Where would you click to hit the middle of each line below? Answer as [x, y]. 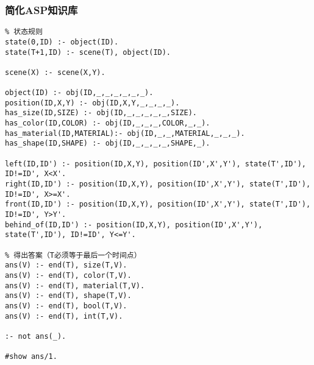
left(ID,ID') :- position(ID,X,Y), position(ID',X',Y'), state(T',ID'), [155, 164]
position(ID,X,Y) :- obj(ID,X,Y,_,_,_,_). [92, 103]
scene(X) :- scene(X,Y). [55, 72]
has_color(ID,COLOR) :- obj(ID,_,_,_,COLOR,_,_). [108, 123]
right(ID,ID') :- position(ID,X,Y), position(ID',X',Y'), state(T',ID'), [158, 184]
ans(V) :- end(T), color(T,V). [68, 275]
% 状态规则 [24, 32]
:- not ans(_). [36, 336]
